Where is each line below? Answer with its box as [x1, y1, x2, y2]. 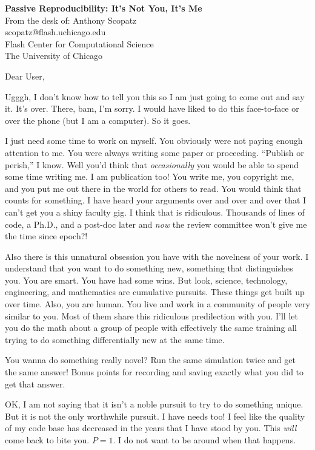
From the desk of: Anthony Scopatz [5, 13, 137, 26]
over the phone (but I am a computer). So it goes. [5, 114, 191, 126]
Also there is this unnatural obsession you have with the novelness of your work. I [5, 250, 309, 262]
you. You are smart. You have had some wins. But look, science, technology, [5, 273, 288, 286]
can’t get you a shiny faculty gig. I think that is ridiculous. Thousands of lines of [5, 205, 305, 218]
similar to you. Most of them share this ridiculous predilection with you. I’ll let [5, 309, 298, 322]
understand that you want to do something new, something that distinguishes [5, 262, 293, 274]
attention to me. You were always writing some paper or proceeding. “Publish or [5, 146, 304, 159]
